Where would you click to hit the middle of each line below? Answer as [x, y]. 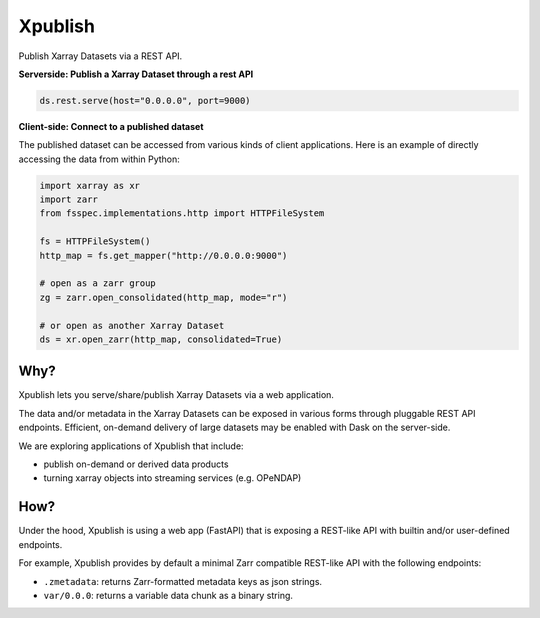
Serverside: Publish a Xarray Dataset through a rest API [136, 74]
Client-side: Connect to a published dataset [111, 126]
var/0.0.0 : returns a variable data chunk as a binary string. [168, 595]
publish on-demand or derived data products [136, 464]
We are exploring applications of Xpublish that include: [131, 446]
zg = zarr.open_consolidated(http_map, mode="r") [163, 297]
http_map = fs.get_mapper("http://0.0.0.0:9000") [163, 255]
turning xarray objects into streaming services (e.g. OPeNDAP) [172, 478]
